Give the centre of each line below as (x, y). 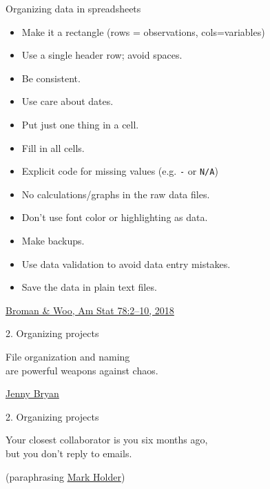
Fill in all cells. (53, 147)
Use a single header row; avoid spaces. (102, 55)
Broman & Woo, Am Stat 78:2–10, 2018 (90, 310)
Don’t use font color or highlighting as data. (115, 217)
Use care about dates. (67, 101)
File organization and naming (68, 356)
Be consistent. (51, 78)
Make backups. (53, 240)
